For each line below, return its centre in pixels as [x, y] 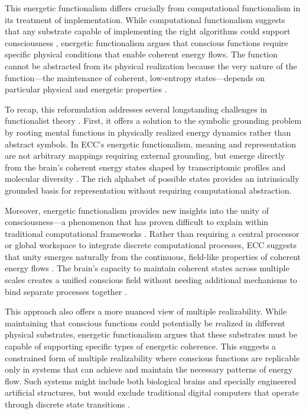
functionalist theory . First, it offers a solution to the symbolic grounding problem [153, 121]
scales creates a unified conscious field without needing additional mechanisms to [151, 280]
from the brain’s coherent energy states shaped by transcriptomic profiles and [145, 167]
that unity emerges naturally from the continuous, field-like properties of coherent [153, 256]
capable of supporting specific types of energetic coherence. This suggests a [141, 346]
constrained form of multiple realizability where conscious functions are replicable [152, 357]
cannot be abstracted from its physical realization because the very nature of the [151, 65]
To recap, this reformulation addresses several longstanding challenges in [136, 109]
